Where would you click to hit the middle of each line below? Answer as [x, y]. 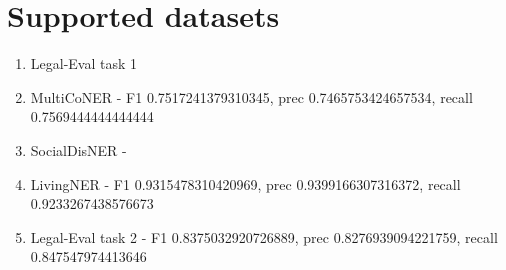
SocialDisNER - [78, 149]
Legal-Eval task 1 [84, 63]
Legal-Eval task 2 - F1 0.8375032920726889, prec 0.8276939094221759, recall [264, 236]
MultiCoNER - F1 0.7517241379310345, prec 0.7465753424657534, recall [251, 96]
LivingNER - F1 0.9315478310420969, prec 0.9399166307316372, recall [245, 183]
